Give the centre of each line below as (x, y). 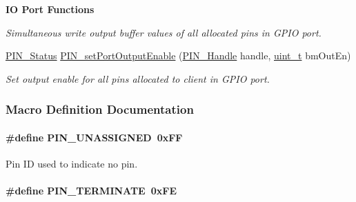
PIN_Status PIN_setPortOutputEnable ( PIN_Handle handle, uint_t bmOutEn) (178, 55)
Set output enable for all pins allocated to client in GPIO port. (138, 78)
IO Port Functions (50, 9)
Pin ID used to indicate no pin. (72, 164)
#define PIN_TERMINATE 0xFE (91, 191)
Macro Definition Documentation (100, 109)
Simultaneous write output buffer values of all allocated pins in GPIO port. (164, 32)
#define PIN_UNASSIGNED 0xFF (94, 137)
